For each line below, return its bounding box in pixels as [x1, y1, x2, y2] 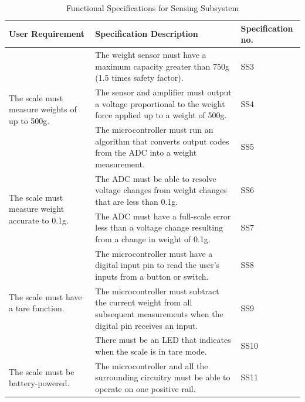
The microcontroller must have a [95, 247, 213, 259]
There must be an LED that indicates [95, 334, 231, 346]
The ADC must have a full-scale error [95, 209, 231, 222]
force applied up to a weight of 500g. [95, 109, 227, 121]
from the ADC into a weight [95, 146, 197, 159]
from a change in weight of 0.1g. [95, 232, 211, 245]
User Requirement [9, 28, 85, 40]
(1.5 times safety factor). [95, 71, 184, 84]
